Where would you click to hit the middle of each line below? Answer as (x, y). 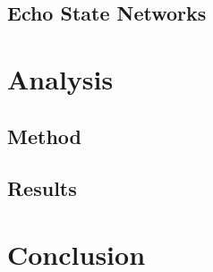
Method (44, 136)
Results (42, 188)
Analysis (60, 78)
